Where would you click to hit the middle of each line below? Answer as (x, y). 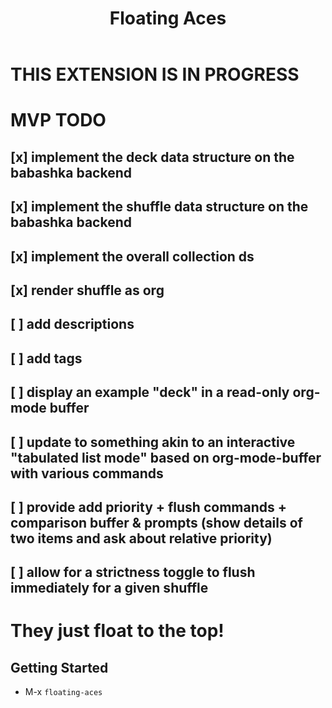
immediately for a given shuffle (109, 588)
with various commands (87, 473)
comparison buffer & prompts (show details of (156, 522)
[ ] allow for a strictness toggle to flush (133, 572)
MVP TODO (58, 120)
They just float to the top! (117, 631)
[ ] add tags (46, 358)
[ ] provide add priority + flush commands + (148, 507)
